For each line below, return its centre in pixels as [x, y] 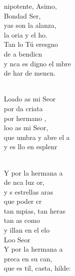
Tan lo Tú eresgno [31, 44]
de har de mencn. [30, 73]
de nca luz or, [24, 182]
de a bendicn [23, 53]
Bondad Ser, [22, 15]
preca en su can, [28, 258]
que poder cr [23, 201]
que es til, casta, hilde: [37, 268]
